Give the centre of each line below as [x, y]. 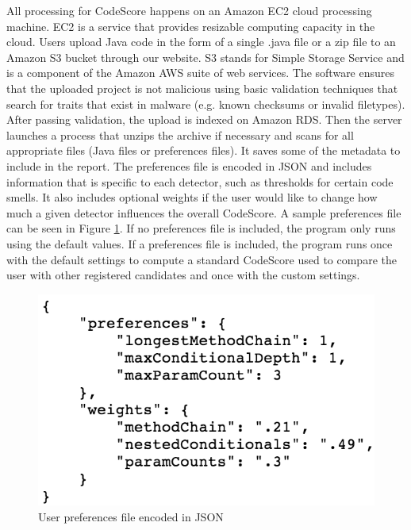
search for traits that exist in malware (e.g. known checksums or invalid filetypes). [206, 104]
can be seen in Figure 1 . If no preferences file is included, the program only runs [201, 228]
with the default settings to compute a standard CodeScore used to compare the [202, 259]
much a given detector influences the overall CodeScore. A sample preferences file [204, 212]
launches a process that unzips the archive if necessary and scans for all [180, 134]
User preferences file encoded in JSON [131, 516]
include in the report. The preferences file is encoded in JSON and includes [189, 165]
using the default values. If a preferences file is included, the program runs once [200, 243]
